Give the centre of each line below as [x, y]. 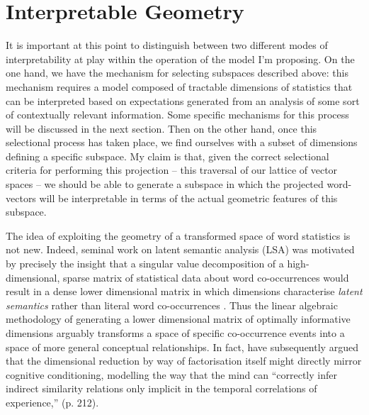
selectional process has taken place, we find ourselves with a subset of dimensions [182, 142]
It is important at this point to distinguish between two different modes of [167, 45]
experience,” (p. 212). [52, 402]
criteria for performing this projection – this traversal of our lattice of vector [172, 170]
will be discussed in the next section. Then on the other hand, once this [161, 128]
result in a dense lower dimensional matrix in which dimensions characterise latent [184, 291]
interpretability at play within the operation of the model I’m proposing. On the [180, 59]
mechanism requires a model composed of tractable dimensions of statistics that [179, 86]
